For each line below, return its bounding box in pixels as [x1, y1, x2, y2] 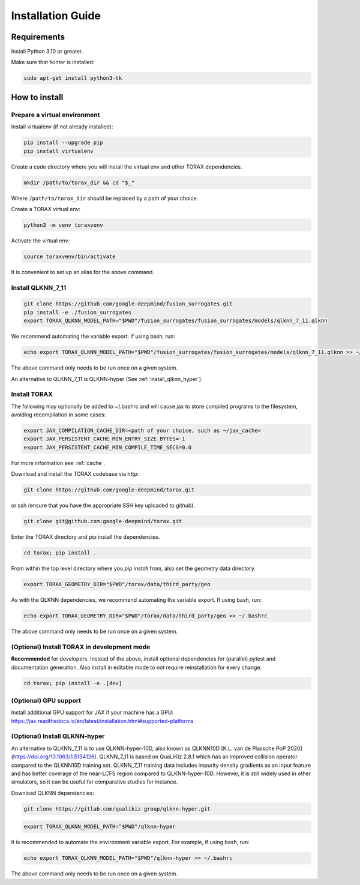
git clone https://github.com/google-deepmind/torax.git [23, 487, 195, 493]
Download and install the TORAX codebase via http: [11, 470, 139, 478]
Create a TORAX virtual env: [11, 205, 81, 212]
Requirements [11, 32, 65, 42]
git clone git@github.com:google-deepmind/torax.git [23, 518, 182, 525]
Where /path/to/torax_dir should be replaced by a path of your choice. [11, 194, 199, 202]
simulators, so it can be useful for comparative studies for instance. [11, 778, 178, 785]
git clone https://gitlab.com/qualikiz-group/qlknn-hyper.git [23, 805, 211, 812]
